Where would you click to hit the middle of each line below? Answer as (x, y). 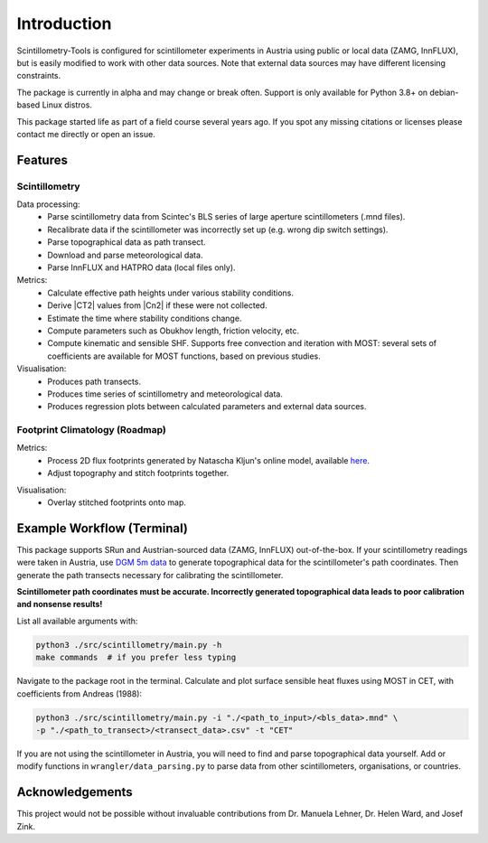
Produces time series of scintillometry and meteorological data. (165, 394)
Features (42, 159)
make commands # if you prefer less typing (136, 658)
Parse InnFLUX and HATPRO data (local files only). (141, 267)
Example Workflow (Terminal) (103, 528)
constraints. (39, 76)
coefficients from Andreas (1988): (80, 693)
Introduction (64, 23)
